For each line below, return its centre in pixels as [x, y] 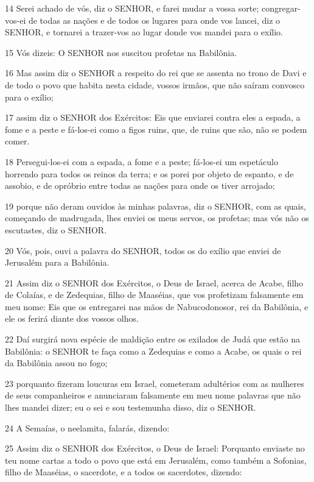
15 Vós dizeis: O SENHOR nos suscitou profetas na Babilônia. [121, 52]
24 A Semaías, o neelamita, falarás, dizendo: [87, 427]
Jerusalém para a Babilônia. [57, 262]
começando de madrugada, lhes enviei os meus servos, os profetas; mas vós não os [157, 218]
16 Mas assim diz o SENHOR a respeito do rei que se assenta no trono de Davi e [156, 73]
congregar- [281, 8]
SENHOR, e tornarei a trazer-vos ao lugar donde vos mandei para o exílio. [144, 32]
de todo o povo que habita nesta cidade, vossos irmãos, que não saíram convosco [155, 84]
